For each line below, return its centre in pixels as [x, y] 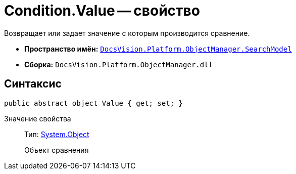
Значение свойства [38, 118]
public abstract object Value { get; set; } [94, 103]
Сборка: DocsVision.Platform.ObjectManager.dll [119, 64]
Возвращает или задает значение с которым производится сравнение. [127, 33]
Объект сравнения [57, 150]
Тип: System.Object [57, 134]
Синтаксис [33, 84]
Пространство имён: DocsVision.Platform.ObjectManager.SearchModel [158, 49]
